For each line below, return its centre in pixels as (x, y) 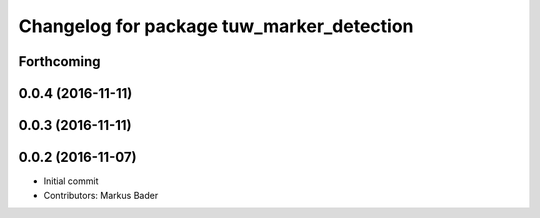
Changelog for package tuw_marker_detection (216, 26)
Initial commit (71, 181)
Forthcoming (59, 61)
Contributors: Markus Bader (101, 195)
